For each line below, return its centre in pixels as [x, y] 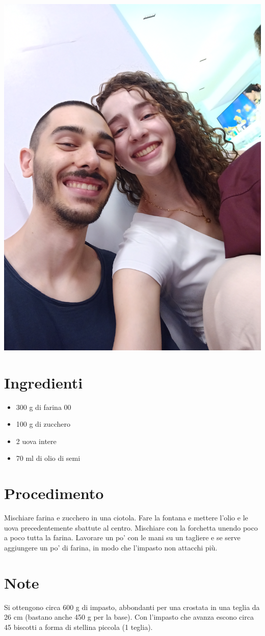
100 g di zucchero [43, 424]
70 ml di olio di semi [48, 458]
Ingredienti [44, 382]
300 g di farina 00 [44, 407]
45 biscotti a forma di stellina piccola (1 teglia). [78, 627]
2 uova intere [36, 441]
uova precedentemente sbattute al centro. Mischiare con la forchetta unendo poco [131, 527]
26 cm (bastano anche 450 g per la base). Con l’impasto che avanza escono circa [129, 617]
